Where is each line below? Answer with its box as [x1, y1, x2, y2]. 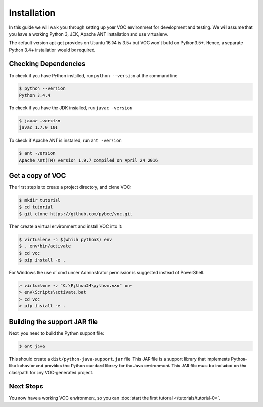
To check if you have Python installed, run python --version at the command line [9, 72, 178, 78]
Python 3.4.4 [19, 93, 51, 98]
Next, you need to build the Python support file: [9, 330, 104, 336]
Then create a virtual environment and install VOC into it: [9, 224, 123, 229]
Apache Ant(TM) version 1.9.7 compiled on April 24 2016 [19, 157, 158, 163]
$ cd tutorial [19, 204, 53, 210]
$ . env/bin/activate [19, 244, 71, 249]
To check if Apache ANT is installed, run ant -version [9, 137, 122, 143]
